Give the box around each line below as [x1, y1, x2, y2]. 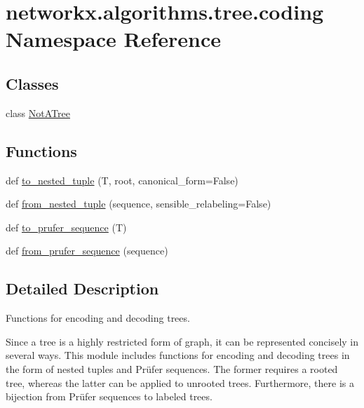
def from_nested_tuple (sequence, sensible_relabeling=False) [6, 196, 271, 211]
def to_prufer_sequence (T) [6, 219, 127, 234]
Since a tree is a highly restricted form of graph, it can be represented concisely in [6, 334, 359, 348]
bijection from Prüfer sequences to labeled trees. [6, 389, 213, 404]
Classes [6, 72, 59, 94]
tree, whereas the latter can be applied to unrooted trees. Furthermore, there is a [6, 375, 354, 390]
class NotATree [6, 105, 70, 120]
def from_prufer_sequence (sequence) [6, 243, 168, 258]
